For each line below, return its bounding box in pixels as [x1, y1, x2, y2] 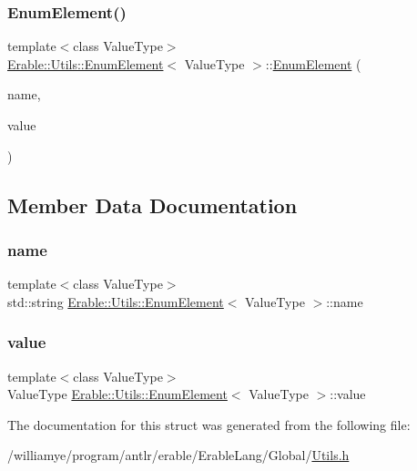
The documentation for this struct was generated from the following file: [7, 415, 411, 434]
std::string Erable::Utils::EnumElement [7, 292, 224, 311]
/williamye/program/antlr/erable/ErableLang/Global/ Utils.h [7, 445, 350, 465]
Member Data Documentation [7, 190, 298, 219]
